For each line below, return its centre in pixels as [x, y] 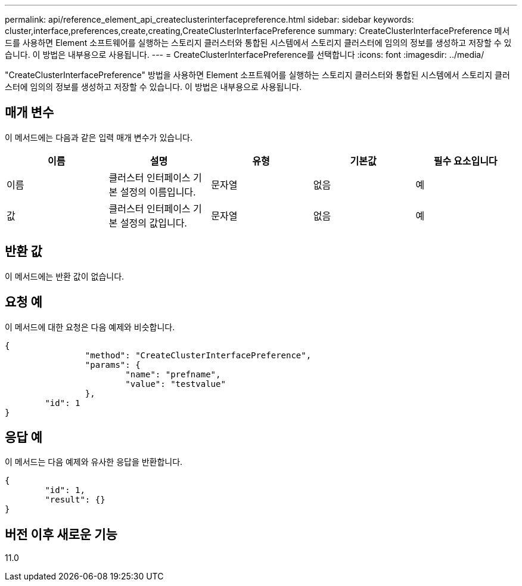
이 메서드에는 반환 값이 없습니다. [65, 276]
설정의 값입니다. [153, 223]
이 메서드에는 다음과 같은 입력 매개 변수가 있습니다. [99, 137]
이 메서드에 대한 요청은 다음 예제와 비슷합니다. [90, 327]
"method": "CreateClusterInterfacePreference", [198, 355]
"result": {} [75, 500]
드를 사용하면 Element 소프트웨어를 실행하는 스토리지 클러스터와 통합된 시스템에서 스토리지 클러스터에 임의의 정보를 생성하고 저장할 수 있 [258, 43]
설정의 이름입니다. [158, 192]
